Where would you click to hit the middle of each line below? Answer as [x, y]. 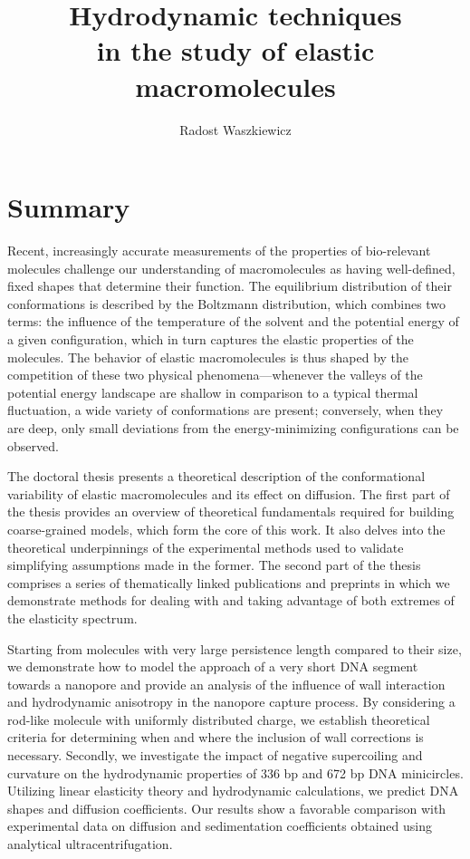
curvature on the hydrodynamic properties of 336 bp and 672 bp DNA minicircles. [235, 772]
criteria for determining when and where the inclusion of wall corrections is [216, 737]
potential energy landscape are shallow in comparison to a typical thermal [213, 392]
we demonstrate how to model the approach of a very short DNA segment [213, 666]
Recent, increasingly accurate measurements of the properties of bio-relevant [219, 251]
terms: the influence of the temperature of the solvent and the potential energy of [233, 321]
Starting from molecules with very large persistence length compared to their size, [235, 648]
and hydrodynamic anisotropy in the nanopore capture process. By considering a [231, 702]
